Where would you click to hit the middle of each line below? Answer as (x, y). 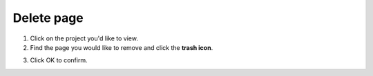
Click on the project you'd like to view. (84, 38)
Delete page (48, 18)
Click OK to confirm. (59, 60)
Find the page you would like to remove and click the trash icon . (122, 47)
